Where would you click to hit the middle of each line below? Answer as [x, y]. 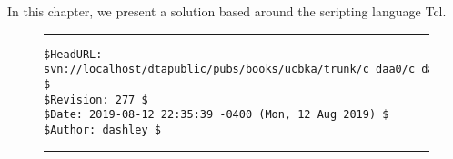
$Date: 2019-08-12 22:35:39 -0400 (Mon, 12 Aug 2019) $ [216, 115]
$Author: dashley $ [102, 129]
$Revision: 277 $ [96, 99]
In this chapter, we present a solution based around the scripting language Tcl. [227, 11]
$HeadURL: [73, 54]
